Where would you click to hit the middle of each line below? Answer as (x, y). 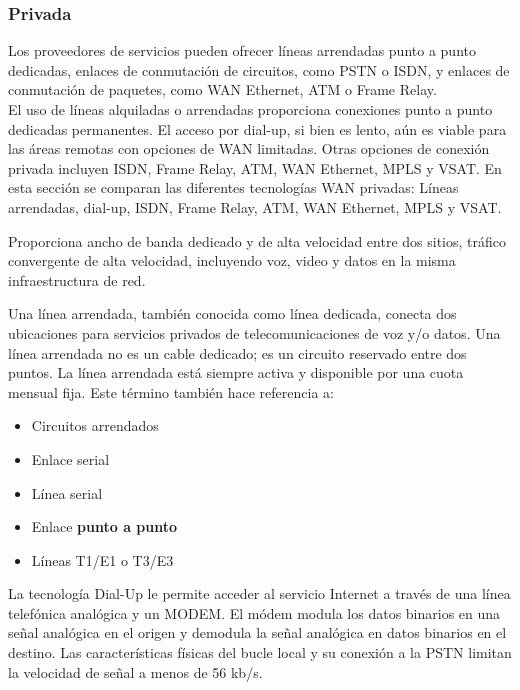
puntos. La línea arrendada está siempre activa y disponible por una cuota (236, 372)
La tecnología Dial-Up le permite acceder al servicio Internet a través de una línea (259, 593)
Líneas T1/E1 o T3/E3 (102, 559)
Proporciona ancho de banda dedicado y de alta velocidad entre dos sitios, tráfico (257, 240)
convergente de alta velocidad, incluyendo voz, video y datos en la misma (232, 260)
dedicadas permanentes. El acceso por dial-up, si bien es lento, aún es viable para (257, 128)
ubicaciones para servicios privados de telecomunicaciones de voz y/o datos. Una (254, 332)
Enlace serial (70, 458)
